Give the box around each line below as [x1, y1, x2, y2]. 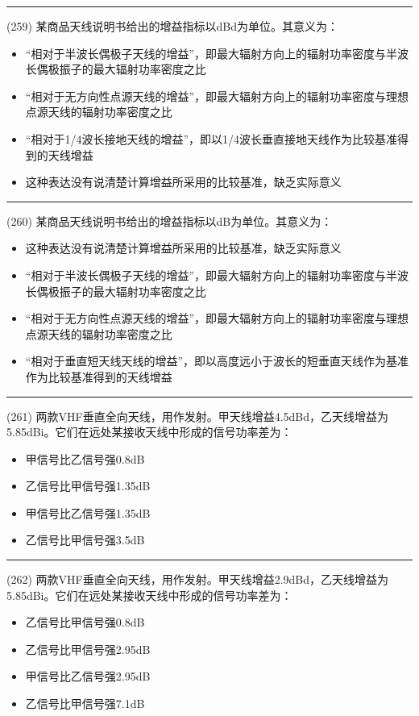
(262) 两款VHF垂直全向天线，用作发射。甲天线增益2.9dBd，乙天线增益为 [6, 571, 389, 588]
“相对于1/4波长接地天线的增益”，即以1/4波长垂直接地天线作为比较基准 [25, 130, 398, 147]
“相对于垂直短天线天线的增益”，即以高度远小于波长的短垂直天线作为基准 [25, 352, 409, 369]
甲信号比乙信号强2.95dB [25, 668, 151, 685]
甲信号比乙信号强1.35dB [25, 504, 151, 521]
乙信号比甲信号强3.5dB [25, 531, 145, 548]
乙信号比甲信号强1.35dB [25, 477, 151, 494]
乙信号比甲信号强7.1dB [25, 695, 145, 712]
